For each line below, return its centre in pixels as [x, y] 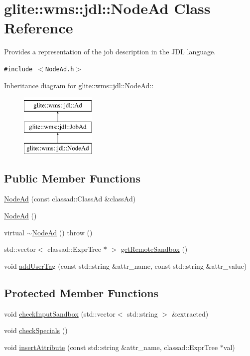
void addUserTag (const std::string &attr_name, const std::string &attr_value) [125, 266]
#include [18, 69]
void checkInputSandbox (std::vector [60, 313]
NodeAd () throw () [62, 232]
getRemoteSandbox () [154, 249]
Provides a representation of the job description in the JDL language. [110, 52]
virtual [14, 232]
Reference [39, 28]
